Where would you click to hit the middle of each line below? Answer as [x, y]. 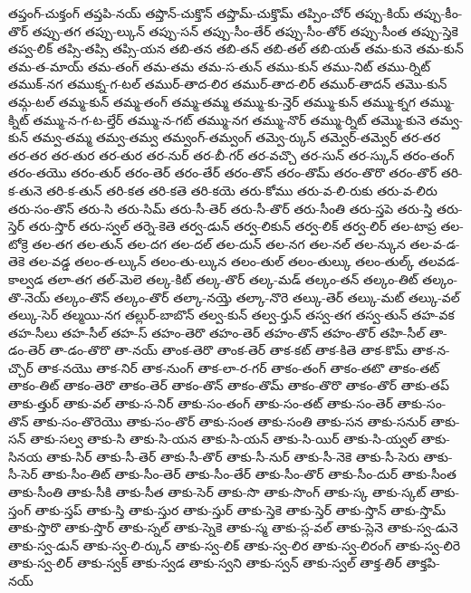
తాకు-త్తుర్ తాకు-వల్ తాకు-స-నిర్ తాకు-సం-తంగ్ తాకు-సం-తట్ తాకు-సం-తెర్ [201, 403]
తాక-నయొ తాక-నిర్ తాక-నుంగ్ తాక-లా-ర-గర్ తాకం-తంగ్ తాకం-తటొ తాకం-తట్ [239, 367]
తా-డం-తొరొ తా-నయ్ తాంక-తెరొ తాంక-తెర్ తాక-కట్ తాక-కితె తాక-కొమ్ [229, 350]
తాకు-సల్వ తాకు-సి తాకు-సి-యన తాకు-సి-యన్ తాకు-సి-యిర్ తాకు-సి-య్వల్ [224, 439]
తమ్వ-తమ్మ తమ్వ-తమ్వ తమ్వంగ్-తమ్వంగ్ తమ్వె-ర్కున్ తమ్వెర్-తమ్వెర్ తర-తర [236, 137]
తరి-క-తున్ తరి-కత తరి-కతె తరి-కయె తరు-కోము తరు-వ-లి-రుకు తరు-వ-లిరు [242, 190]
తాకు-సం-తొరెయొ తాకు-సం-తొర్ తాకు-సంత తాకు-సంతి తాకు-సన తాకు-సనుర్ [230, 421]
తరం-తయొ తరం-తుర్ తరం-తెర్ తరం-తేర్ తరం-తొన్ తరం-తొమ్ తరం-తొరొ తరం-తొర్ [223, 172]
